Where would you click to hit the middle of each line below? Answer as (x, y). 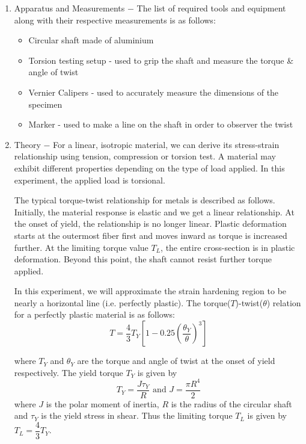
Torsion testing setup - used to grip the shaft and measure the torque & (161, 60)
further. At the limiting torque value (81, 247)
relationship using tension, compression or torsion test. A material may (145, 156)
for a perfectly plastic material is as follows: (94, 314)
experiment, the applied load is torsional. (90, 180)
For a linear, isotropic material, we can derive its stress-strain (166, 144)
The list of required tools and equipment (211, 8)
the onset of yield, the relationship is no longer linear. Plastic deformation (150, 224)
